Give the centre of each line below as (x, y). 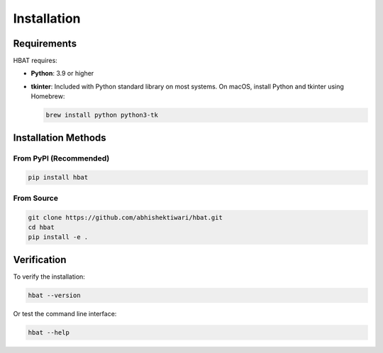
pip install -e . (58, 237)
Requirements (45, 44)
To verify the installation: (49, 277)
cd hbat (41, 227)
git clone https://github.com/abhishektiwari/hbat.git (125, 217)
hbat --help (49, 332)
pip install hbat (58, 178)
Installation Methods (60, 138)
